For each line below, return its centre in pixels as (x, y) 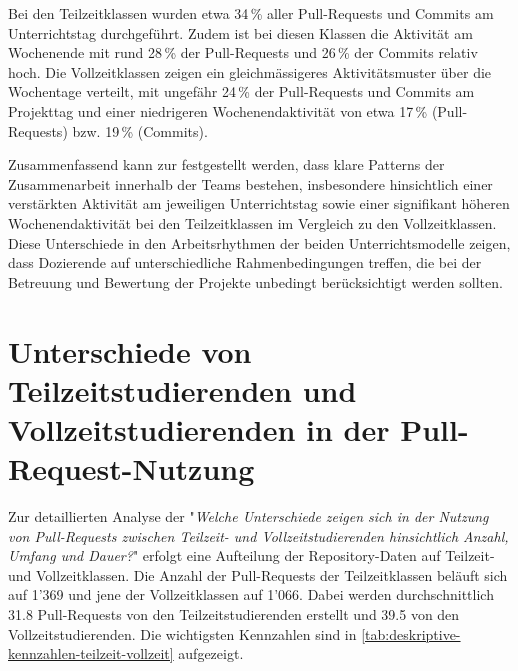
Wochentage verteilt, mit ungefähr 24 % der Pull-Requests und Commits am (241, 91)
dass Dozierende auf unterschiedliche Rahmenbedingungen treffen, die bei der (245, 262)
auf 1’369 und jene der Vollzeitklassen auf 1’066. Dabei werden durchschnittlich (251, 594)
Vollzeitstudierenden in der (199, 428)
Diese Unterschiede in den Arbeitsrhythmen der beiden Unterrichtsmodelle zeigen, (259, 242)
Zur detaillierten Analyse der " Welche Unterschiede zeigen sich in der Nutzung (248, 516)
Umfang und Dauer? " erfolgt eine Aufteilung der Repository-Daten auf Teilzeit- (251, 555)
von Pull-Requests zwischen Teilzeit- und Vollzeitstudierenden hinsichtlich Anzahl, (258, 535)
